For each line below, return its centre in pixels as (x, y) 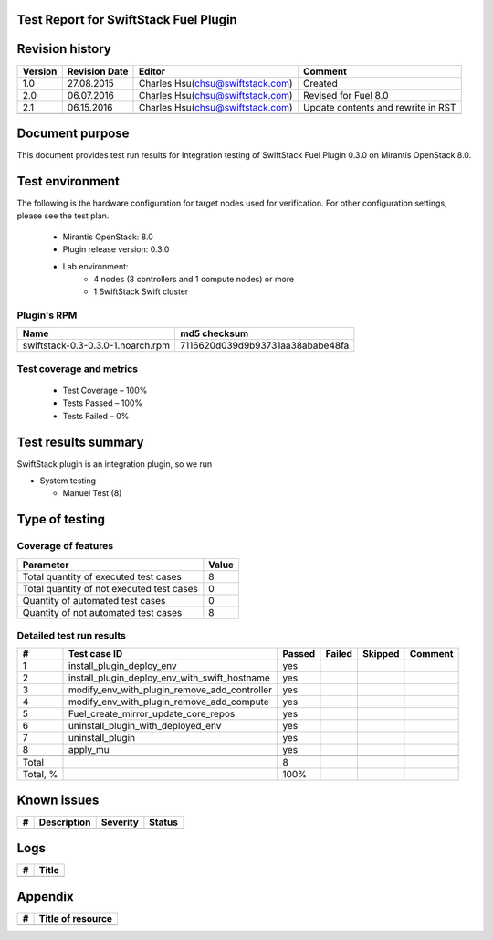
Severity (120, 822)
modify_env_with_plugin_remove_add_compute (168, 702)
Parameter (46, 565)
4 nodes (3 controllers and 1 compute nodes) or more (194, 279)
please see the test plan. (63, 216)
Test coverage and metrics (78, 368)
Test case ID (95, 654)
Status (163, 822)
